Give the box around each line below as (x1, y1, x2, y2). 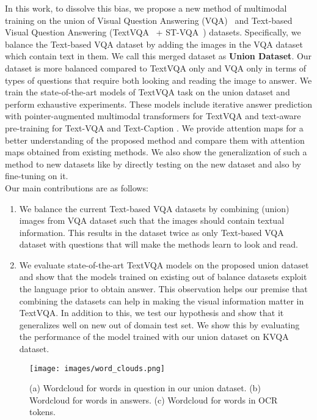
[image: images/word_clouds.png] (29, 364, 165, 373)
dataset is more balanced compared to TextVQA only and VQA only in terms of (5, 61, 307, 74)
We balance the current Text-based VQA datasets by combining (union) (19, 202, 290, 215)
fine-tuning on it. (5, 169, 68, 182)
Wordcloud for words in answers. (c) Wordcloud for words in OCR (29, 393, 278, 406)
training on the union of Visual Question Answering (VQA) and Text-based (5, 13, 293, 26)
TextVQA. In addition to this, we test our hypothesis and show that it (19, 306, 284, 319)
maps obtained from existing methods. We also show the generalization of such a (5, 146, 307, 158)
